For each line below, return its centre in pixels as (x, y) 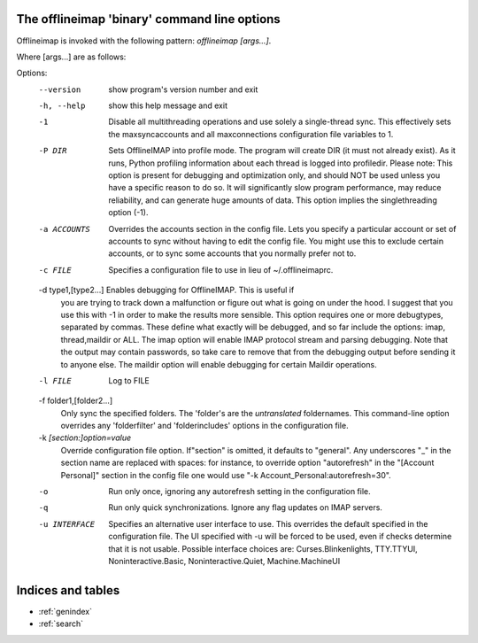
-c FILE (55, 270)
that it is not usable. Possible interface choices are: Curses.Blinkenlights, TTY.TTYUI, (263, 548)
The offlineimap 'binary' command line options (148, 19)
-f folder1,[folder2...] (76, 401)
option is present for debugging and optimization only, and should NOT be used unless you (274, 175)
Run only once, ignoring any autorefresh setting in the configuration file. (239, 492)
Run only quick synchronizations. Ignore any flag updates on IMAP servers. (245, 507)
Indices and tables (68, 590)
